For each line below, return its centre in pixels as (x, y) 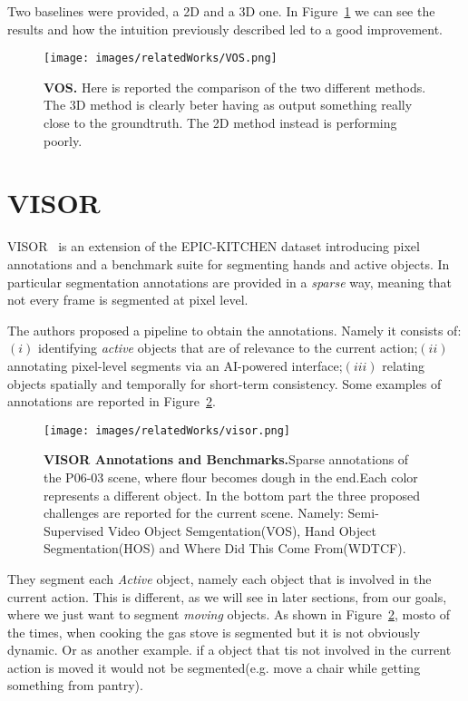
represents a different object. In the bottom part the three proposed (232, 495)
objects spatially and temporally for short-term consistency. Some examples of (224, 383)
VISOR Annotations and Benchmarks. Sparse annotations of (226, 459)
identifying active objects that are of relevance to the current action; (228, 348)
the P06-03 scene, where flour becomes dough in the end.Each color (231, 477)
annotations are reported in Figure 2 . (112, 401)
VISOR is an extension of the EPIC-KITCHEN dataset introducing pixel (214, 246)
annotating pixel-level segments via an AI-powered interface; (175, 365)
